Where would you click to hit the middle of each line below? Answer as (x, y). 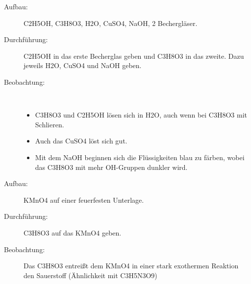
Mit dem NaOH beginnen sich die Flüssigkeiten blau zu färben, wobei (140, 157)
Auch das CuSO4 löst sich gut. (81, 141)
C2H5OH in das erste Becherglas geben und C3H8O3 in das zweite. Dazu (134, 56)
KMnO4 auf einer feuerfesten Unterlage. (84, 200)
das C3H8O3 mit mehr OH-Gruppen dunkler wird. (111, 167)
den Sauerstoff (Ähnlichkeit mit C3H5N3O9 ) (90, 275)
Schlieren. (50, 124)
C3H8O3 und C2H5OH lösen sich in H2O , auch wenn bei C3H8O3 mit (141, 115)
